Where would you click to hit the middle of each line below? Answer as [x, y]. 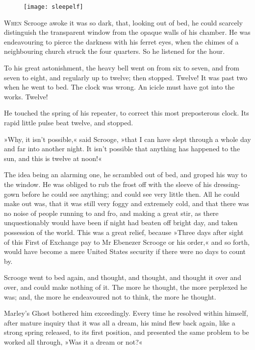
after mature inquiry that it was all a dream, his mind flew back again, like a [120, 322]
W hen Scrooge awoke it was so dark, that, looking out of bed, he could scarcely [123, 22]
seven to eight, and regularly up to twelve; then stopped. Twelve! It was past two [126, 77]
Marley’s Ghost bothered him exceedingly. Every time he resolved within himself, [126, 313]
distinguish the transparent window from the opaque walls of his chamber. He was [127, 32]
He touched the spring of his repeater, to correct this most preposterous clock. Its [127, 113]
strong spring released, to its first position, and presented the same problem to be [127, 332]
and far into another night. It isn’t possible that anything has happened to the [122, 149]
